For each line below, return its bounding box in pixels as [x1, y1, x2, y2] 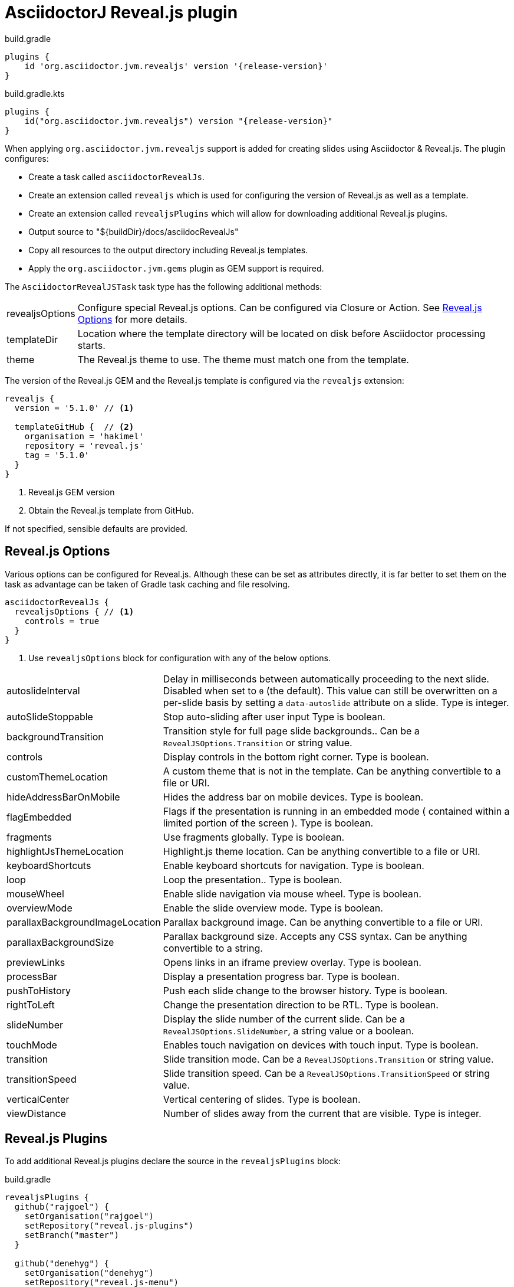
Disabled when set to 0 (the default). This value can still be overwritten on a [163, 684, 497, 697]
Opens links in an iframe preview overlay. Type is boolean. [163, 956, 421, 968]
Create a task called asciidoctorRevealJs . [28, 171, 205, 182]
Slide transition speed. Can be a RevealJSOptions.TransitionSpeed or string [163, 1067, 490, 1079]
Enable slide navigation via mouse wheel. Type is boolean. [163, 887, 421, 900]
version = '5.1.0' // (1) [14, 403, 134, 413]
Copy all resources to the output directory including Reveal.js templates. [28, 244, 308, 255]
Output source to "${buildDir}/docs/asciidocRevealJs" [28, 226, 239, 237]
